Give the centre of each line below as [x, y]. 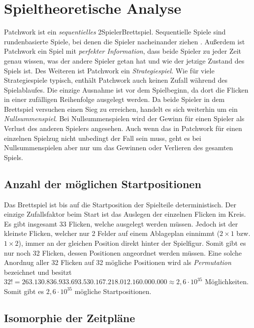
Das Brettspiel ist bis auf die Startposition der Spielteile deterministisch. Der [120, 204]
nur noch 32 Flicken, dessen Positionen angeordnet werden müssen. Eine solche [123, 252]
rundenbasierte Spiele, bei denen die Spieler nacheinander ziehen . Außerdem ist [125, 41]
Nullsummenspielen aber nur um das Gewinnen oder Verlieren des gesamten [119, 148]
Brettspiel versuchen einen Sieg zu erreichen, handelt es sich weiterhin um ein [121, 109]
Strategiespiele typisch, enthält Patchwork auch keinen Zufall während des [116, 80]
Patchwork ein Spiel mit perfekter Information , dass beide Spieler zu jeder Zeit [123, 51]
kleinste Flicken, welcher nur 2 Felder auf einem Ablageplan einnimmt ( [112, 233]
